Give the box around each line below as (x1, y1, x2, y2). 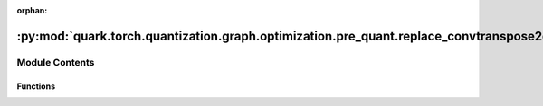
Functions (16, 81, 56, 92)
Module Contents (16, 56, 95, 68)
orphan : (16, 5, 48, 15)
